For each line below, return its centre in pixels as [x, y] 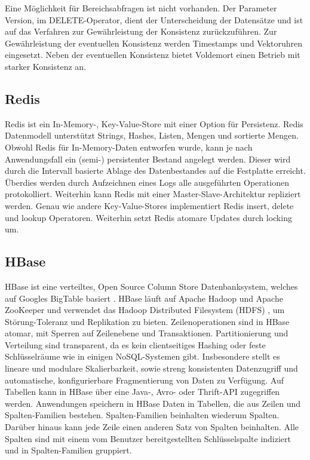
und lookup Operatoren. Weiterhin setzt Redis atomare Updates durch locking [148, 217]
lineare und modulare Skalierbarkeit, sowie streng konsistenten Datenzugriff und [151, 368]
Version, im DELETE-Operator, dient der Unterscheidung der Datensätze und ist [154, 19]
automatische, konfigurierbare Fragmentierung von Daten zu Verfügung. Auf [145, 380]
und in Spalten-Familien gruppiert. [68, 450]
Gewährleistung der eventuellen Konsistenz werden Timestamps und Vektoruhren [154, 43]
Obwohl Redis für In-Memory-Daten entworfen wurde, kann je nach [129, 147]
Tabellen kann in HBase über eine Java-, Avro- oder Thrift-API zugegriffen [142, 392]
